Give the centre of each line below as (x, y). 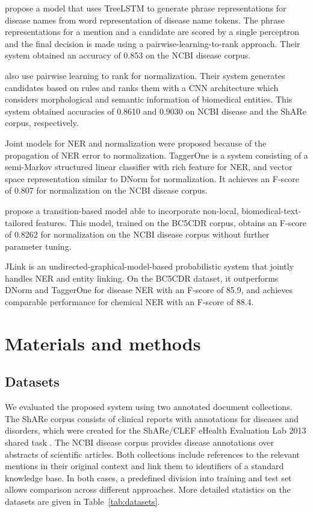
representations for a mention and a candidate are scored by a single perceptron (152, 32)
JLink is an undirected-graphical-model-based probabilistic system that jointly (150, 266)
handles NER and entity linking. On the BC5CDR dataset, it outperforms (142, 278)
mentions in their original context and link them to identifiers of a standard (144, 466)
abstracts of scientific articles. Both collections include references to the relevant (153, 454)
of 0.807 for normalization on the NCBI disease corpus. (106, 190)
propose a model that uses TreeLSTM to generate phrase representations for (146, 8)
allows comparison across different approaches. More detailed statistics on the (148, 489)
